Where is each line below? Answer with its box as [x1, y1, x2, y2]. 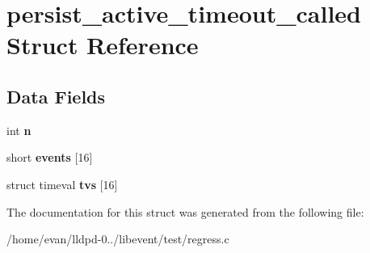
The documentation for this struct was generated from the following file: [6, 203, 364, 220]
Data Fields [6, 83, 106, 108]
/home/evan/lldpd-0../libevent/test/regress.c [6, 230, 229, 247]
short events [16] [6, 149, 93, 166]
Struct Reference [6, 28, 199, 61]
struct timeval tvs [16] [6, 175, 118, 192]
